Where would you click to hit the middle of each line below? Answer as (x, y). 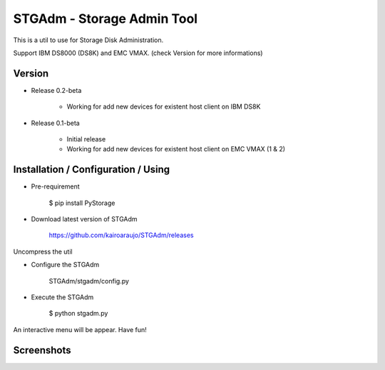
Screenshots (42, 350)
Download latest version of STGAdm (84, 219)
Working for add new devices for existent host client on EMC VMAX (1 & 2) (176, 149)
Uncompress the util (43, 251)
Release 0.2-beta (56, 90)
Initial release (86, 139)
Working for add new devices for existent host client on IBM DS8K (164, 106)
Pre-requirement (55, 186)
